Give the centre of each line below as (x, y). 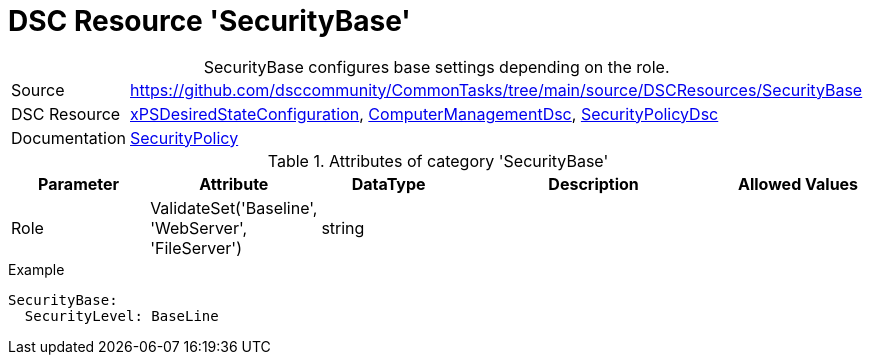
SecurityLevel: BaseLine (121, 315)
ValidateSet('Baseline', (234, 207)
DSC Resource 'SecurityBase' (209, 21)
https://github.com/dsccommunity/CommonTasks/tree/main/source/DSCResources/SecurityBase (496, 89)
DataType (388, 183)
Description (593, 183)
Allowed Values (798, 183)
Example (36, 269)
